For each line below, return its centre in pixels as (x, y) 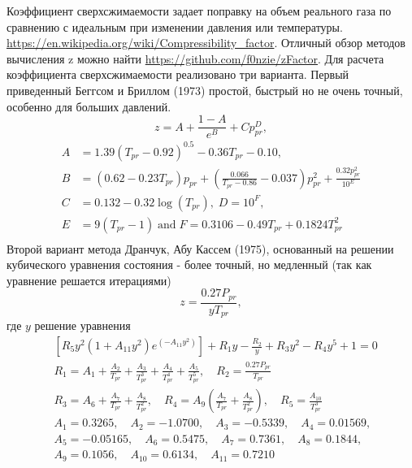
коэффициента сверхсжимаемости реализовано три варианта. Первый (178, 74)
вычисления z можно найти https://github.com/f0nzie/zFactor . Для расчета (195, 58)
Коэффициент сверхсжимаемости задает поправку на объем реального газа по (199, 11)
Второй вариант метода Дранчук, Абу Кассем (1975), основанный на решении (200, 248)
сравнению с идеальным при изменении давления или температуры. (175, 26)
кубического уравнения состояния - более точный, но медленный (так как (189, 264)
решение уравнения (82, 325)
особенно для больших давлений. (89, 106)
